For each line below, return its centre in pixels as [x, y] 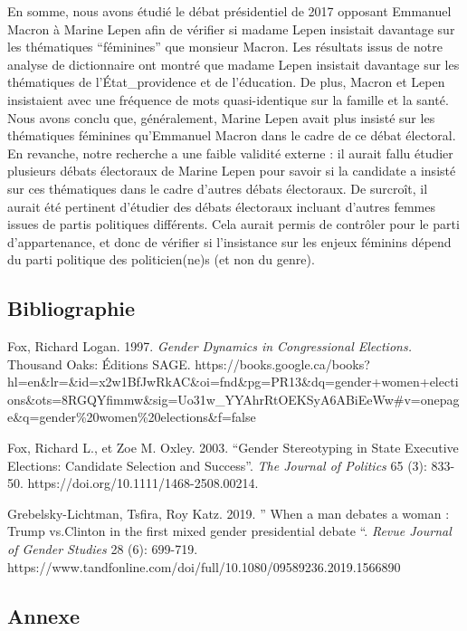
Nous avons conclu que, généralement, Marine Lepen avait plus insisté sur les [221, 117]
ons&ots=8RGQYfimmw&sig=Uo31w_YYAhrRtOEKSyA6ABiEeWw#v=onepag [233, 399]
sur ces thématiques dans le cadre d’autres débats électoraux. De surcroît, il [218, 188]
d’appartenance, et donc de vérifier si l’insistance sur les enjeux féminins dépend [229, 241]
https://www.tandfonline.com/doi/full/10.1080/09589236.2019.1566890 [204, 566]
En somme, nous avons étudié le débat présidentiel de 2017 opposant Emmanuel [229, 11]
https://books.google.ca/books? [282, 363]
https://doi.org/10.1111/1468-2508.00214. [143, 483]
